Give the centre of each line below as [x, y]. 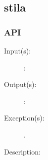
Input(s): [18, 50]
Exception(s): [24, 118]
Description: [22, 151]
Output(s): [20, 84]
